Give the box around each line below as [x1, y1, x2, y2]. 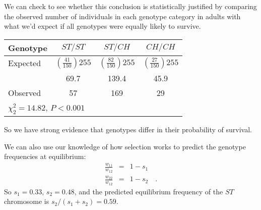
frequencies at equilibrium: [4, 151, 86, 162]
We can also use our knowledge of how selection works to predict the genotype [4, 141, 246, 151]
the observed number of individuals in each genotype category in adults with [4, 11, 241, 21]
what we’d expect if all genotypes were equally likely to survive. [4, 21, 201, 31]
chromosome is [4, 196, 49, 206]
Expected [8, 57, 41, 69]
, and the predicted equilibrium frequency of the [74, 186, 223, 196]
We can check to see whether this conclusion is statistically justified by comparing [4, 1, 257, 11]
